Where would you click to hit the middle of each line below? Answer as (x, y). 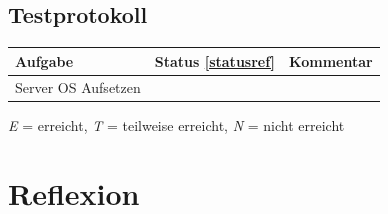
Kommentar (331, 60)
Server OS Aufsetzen (78, 86)
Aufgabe (44, 60)
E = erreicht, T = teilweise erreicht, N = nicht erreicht (176, 124)
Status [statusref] (215, 60)
